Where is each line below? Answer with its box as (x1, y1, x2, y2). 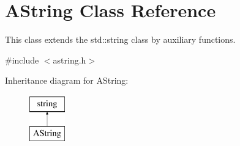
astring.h (53, 53, 86, 66)
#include (5, 53, 39, 66)
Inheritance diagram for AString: (5, 74, 129, 87)
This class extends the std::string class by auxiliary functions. (5, 33, 236, 46)
